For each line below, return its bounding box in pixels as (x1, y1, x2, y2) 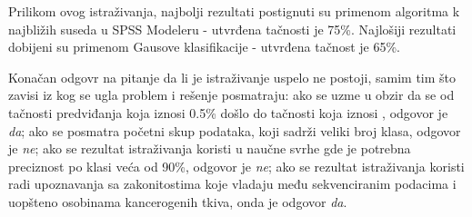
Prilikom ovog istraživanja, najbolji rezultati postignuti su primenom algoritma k (8, 2, 460, 20)
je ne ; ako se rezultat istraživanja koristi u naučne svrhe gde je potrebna (8, 139, 411, 158)
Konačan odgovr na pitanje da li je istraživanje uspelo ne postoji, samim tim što (8, 67, 457, 86)
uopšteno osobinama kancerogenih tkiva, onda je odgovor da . (8, 192, 347, 211)
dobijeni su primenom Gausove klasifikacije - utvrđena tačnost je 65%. (8, 37, 400, 56)
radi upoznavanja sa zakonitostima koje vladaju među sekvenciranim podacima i (8, 174, 457, 193)
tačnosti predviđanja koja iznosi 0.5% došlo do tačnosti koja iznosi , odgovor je (8, 103, 448, 122)
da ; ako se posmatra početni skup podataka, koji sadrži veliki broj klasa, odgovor (8, 121, 461, 140)
